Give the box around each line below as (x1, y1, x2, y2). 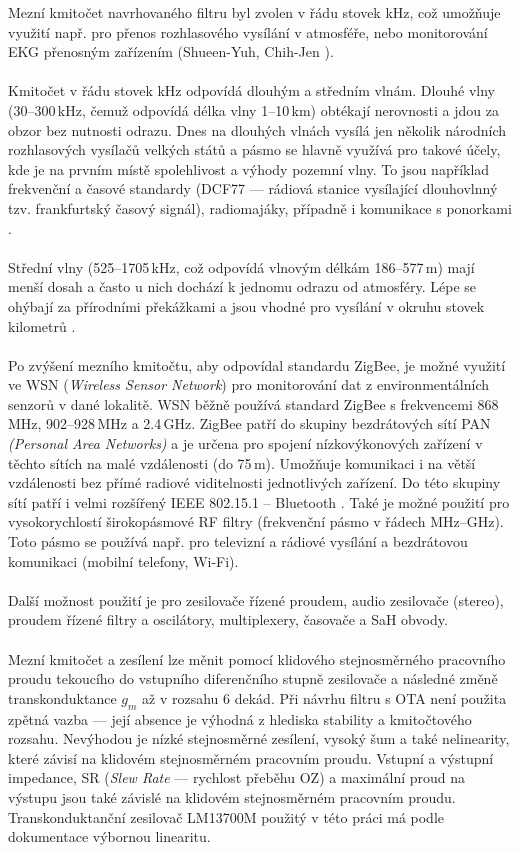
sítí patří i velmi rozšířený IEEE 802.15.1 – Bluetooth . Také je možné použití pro (8, 491, 510, 512)
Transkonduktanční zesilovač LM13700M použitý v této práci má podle (8, 806, 445, 827)
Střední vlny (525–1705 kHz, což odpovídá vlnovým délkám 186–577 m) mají (8, 256, 475, 277)
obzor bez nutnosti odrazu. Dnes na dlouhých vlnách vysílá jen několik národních (8, 119, 506, 140)
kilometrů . (8, 315, 76, 336)
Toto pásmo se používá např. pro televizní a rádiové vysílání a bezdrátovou (8, 531, 468, 552)
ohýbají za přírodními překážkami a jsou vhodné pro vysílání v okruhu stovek (8, 295, 485, 316)
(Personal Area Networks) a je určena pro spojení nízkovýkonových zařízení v (8, 433, 483, 454)
